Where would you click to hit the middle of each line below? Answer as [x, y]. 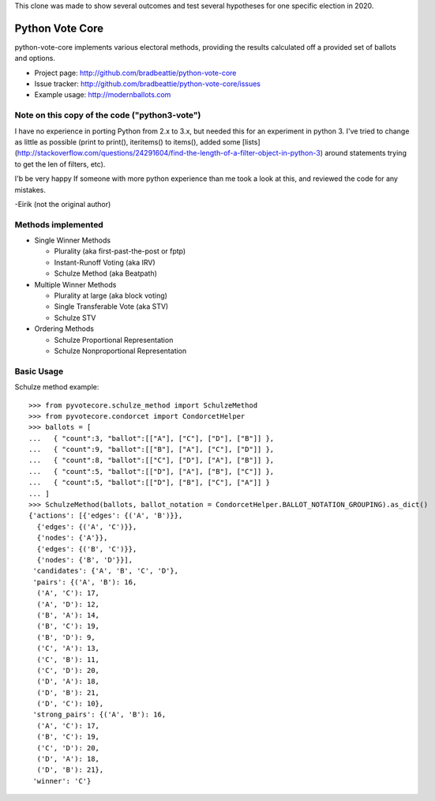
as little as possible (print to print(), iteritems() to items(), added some [127, 142]
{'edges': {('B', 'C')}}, [87, 549]
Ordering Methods [64, 329]
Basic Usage [39, 371]
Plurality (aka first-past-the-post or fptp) [120, 251]
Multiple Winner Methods [75, 284]
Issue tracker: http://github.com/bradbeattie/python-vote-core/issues [147, 84]
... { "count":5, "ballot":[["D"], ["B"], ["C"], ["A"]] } [149, 483]
